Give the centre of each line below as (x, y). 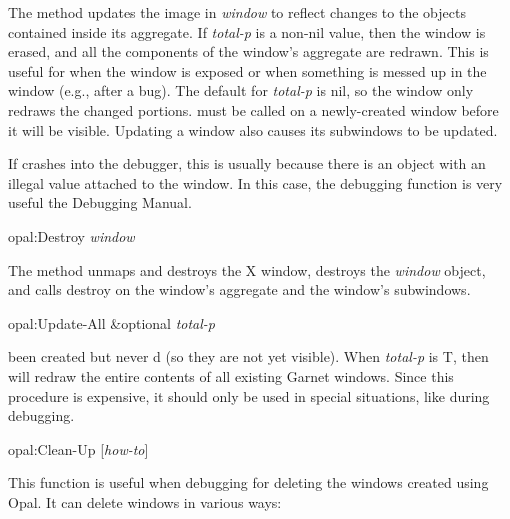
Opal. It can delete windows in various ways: (145, 501)
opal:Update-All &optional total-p (112, 322)
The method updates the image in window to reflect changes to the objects (237, 12)
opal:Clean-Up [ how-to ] (78, 448)
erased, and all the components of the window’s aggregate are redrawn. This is (248, 51)
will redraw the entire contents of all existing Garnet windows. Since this (231, 375)
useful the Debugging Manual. (100, 202)
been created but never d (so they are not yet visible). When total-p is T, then (248, 356)
